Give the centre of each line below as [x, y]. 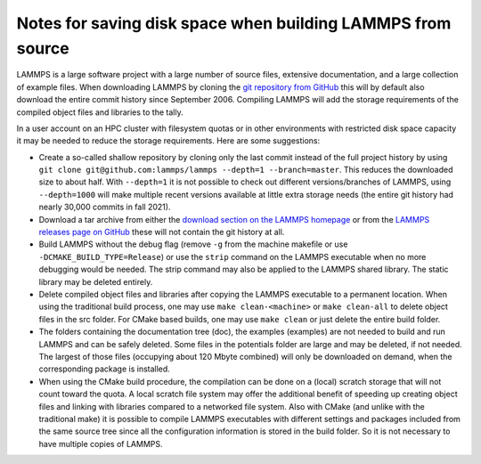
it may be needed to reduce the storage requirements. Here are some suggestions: [168, 141]
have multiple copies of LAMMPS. [101, 444]
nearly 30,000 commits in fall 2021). [105, 207]
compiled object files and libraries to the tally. [100, 112]
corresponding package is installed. [105, 369]
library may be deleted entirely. [96, 281]
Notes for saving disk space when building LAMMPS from [234, 23]
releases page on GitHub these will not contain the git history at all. [162, 232]
